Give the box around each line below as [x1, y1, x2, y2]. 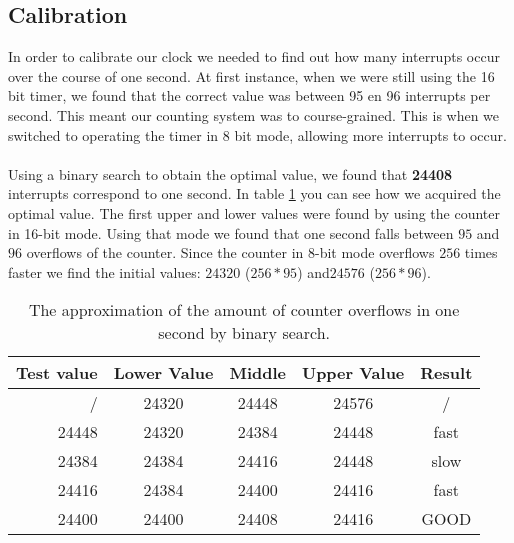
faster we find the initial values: [8, 261, 201, 282]
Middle [229, 361, 286, 385]
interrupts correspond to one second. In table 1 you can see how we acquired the [8, 183, 501, 204]
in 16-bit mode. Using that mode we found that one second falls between [8, 222, 454, 243]
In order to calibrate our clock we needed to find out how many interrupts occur [8, 46, 500, 67]
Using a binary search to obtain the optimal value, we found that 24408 [8, 163, 453, 184]
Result [420, 361, 473, 385]
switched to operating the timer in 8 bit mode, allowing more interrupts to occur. [8, 124, 507, 145]
